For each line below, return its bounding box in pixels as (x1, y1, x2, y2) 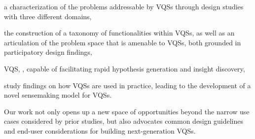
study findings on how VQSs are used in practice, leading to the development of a (4, 80, 251, 90)
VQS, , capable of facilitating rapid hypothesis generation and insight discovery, (4, 63, 245, 73)
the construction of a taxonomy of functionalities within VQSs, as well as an (4, 28, 235, 38)
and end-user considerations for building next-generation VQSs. (4, 125, 196, 136)
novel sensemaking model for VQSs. (4, 90, 112, 100)
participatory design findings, (4, 47, 92, 57)
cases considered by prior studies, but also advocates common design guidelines (4, 116, 243, 126)
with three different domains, (4, 11, 92, 21)
